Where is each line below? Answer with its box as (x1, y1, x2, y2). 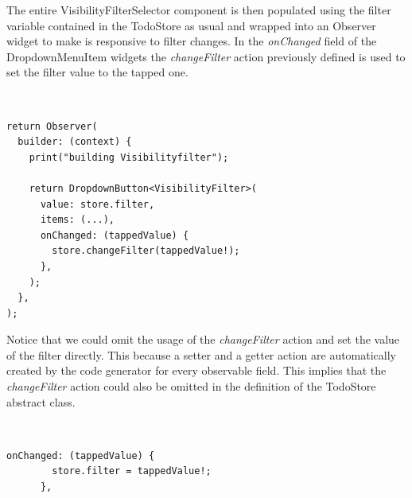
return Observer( (6, 120, 98, 132)
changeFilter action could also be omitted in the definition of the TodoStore (6, 378, 376, 395)
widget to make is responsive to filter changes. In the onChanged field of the (6, 33, 377, 49)
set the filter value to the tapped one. (6, 64, 189, 80)
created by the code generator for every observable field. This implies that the (6, 362, 387, 379)
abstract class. (6, 393, 76, 410)
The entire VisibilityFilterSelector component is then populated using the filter (6, 2, 391, 18)
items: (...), (40, 214, 115, 226)
